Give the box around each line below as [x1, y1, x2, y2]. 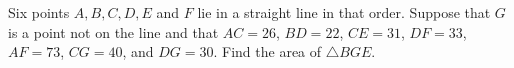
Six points [8, 2, 70, 22]
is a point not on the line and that [8, 21, 219, 42]
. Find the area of [213, 41, 322, 62]
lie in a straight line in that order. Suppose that [197, 2, 491, 22]
